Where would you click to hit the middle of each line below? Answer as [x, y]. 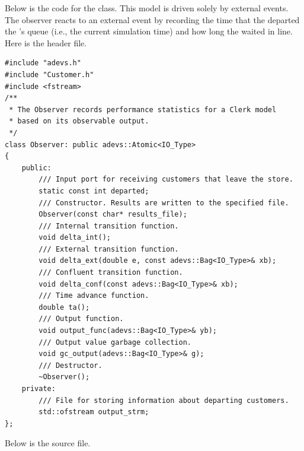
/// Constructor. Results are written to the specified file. [164, 203]
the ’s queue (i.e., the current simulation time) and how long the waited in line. [149, 31]
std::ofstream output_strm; [94, 412]
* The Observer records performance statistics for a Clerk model [143, 109]
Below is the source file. [48, 443]
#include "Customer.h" [49, 74]
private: [39, 389]
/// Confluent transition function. [111, 273]
